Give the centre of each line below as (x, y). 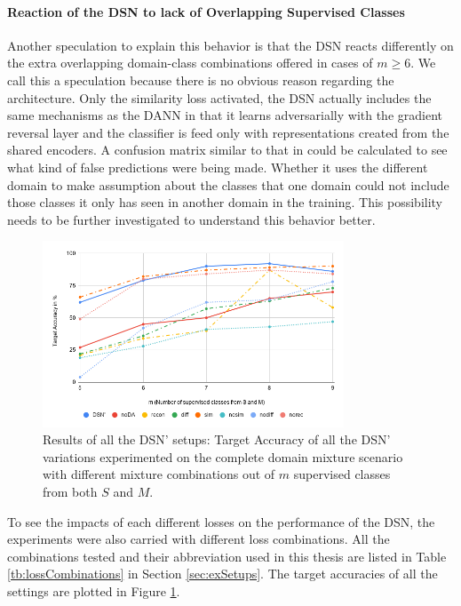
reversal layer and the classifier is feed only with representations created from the (228, 132)
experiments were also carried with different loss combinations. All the (199, 539)
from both (70, 492)
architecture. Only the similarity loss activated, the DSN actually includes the (219, 97)
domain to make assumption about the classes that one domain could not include (228, 184)
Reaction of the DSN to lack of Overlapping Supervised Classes (206, 11)
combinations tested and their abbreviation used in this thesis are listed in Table (227, 556)
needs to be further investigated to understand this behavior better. (191, 219)
